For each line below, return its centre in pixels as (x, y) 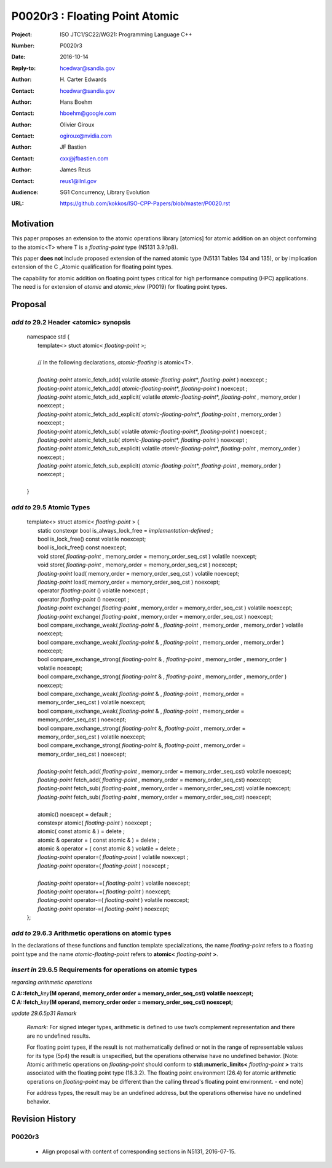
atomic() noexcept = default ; (74, 814)
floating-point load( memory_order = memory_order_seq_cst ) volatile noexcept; (139, 573)
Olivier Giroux (77, 124)
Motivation (33, 224)
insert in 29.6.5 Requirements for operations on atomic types (104, 970)
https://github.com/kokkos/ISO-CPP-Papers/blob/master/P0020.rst (145, 203)
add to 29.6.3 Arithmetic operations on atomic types (91, 933)
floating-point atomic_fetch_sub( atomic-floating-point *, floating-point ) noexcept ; (143, 440)
